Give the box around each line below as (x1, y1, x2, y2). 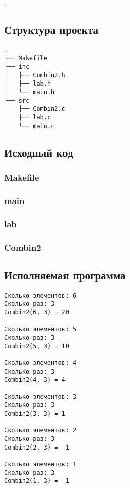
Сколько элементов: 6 (4, 292, 77, 299)
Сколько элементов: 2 (4, 427, 77, 434)
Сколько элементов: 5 (4, 326, 77, 333)
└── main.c (18, 122, 55, 130)
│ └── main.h (4, 89, 55, 96)
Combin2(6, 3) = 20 (4, 309, 69, 316)
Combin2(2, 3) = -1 (4, 443, 69, 451)
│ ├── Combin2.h (4, 71, 66, 79)
